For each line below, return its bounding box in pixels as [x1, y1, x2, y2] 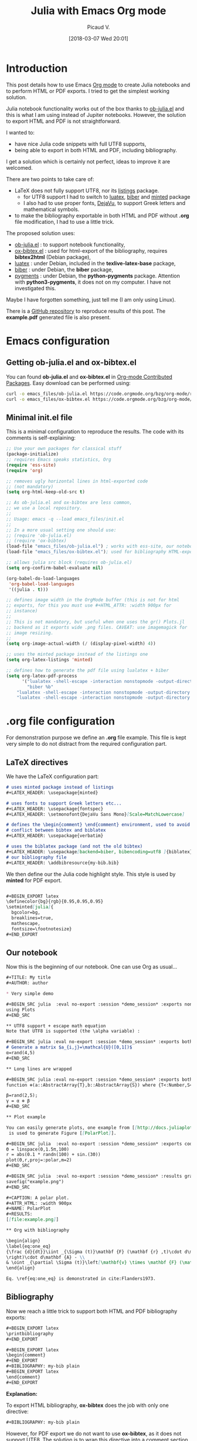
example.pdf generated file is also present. [6, 313, 111, 321]
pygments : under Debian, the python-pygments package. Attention [14, 272, 181, 279]
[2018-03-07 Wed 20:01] [68, 35, 129, 42]
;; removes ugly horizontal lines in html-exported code [6, 478, 148, 484]
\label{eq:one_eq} [6, 1243, 51, 1249]
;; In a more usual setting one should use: [6, 527, 117, 533]
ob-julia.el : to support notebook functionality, [14, 241, 125, 248]
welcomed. [6, 164, 33, 171]
